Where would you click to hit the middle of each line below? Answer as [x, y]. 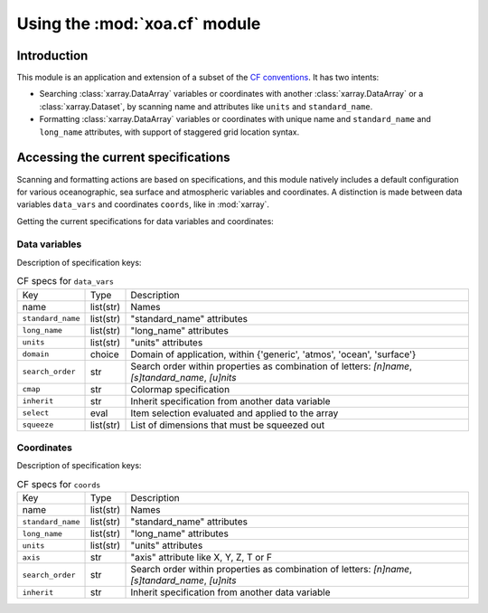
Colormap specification [180, 389]
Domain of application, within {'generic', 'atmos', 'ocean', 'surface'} [273, 354]
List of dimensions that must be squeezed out [228, 425]
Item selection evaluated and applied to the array [235, 413]
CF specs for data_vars [66, 281]
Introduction [52, 56]
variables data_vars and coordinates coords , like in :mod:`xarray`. [143, 204]
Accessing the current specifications [123, 158]
